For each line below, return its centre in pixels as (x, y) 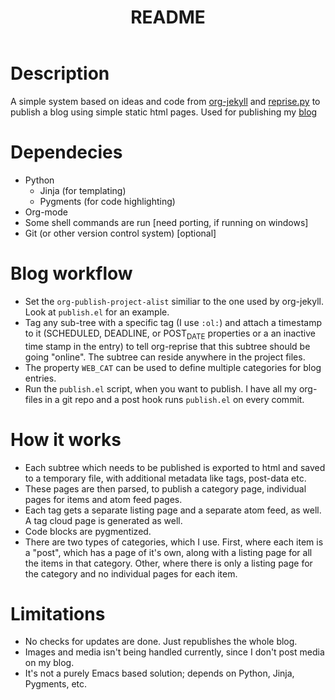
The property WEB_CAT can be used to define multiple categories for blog (173, 367)
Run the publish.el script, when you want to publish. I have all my (160, 388)
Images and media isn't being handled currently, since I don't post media (174, 652)
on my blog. (49, 663)
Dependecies (66, 152)
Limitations (58, 613)
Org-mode (46, 212)
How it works (66, 439)
